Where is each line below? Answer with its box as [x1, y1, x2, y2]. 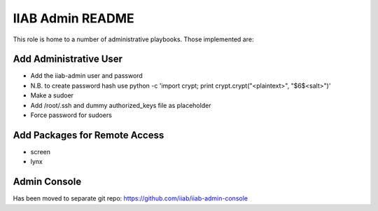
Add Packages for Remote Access [13, 129, 164, 141]
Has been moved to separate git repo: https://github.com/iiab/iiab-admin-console [13, 194, 248, 203]
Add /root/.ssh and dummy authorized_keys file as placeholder [30, 101, 211, 109]
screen [30, 147, 51, 156]
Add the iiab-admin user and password [30, 72, 143, 80]
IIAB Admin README [13, 11, 134, 26]
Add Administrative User [13, 53, 122, 65]
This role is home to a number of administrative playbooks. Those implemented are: [13, 35, 254, 43]
